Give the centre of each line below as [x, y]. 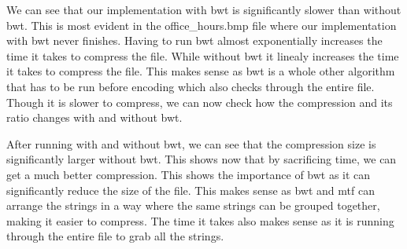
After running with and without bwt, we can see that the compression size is [191, 143]
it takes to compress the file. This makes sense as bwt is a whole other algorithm [201, 71]
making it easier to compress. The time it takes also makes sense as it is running [200, 220]
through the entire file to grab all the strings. [115, 236]
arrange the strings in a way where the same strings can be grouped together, [193, 205]
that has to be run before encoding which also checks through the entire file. [191, 86]
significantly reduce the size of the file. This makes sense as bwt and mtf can [191, 190]
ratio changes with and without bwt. [94, 117]
